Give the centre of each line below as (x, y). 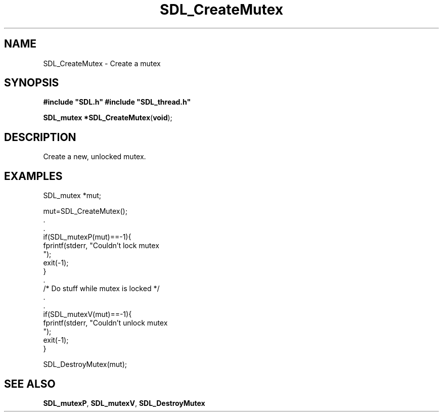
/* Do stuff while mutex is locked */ (101, 289)
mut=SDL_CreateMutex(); (85, 211)
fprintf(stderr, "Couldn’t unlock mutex (105, 323)
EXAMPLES (33, 176)
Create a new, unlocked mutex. (95, 157)
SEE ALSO (30, 384)
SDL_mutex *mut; (72, 196)
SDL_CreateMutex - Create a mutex (102, 63)
